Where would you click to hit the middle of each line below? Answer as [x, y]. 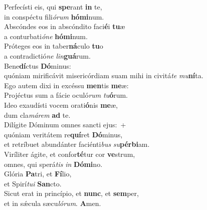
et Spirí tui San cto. [33, 183]
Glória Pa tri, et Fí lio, [38, 174]
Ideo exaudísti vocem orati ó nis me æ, [61, 104]
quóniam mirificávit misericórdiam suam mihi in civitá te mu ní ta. [104, 75]
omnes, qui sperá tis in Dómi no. [53, 164]
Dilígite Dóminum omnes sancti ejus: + [65, 125]
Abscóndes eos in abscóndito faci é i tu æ [65, 26]
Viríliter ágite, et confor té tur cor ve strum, [70, 154]
